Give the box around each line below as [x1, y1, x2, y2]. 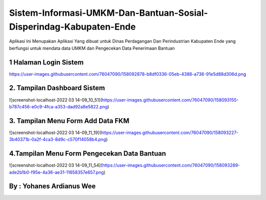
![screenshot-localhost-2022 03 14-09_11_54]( [9, 163, 102, 168]
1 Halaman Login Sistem [9, 58, 84, 67]
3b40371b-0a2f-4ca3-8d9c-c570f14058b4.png [9, 136, 106, 142]
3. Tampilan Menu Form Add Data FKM [9, 116, 130, 125]
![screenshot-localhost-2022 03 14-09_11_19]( [9, 130, 101, 135]
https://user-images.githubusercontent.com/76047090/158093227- [101, 130, 239, 135]
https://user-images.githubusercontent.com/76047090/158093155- [101, 97, 239, 103]
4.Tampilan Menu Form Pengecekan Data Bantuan [9, 149, 166, 158]
